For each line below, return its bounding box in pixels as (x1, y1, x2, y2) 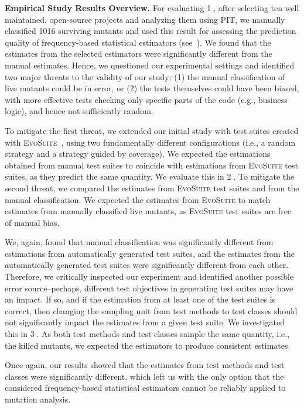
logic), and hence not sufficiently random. (5, 105, 153, 117)
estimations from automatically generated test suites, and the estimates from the (5, 247, 295, 259)
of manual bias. (5, 216, 60, 228)
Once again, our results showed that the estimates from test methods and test (5, 359, 285, 371)
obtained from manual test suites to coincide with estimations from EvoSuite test (5, 159, 298, 171)
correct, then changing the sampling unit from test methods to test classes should (5, 304, 298, 317)
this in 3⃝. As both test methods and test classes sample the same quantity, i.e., (5, 328, 290, 340)
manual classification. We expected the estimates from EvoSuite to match (5, 193, 271, 205)
